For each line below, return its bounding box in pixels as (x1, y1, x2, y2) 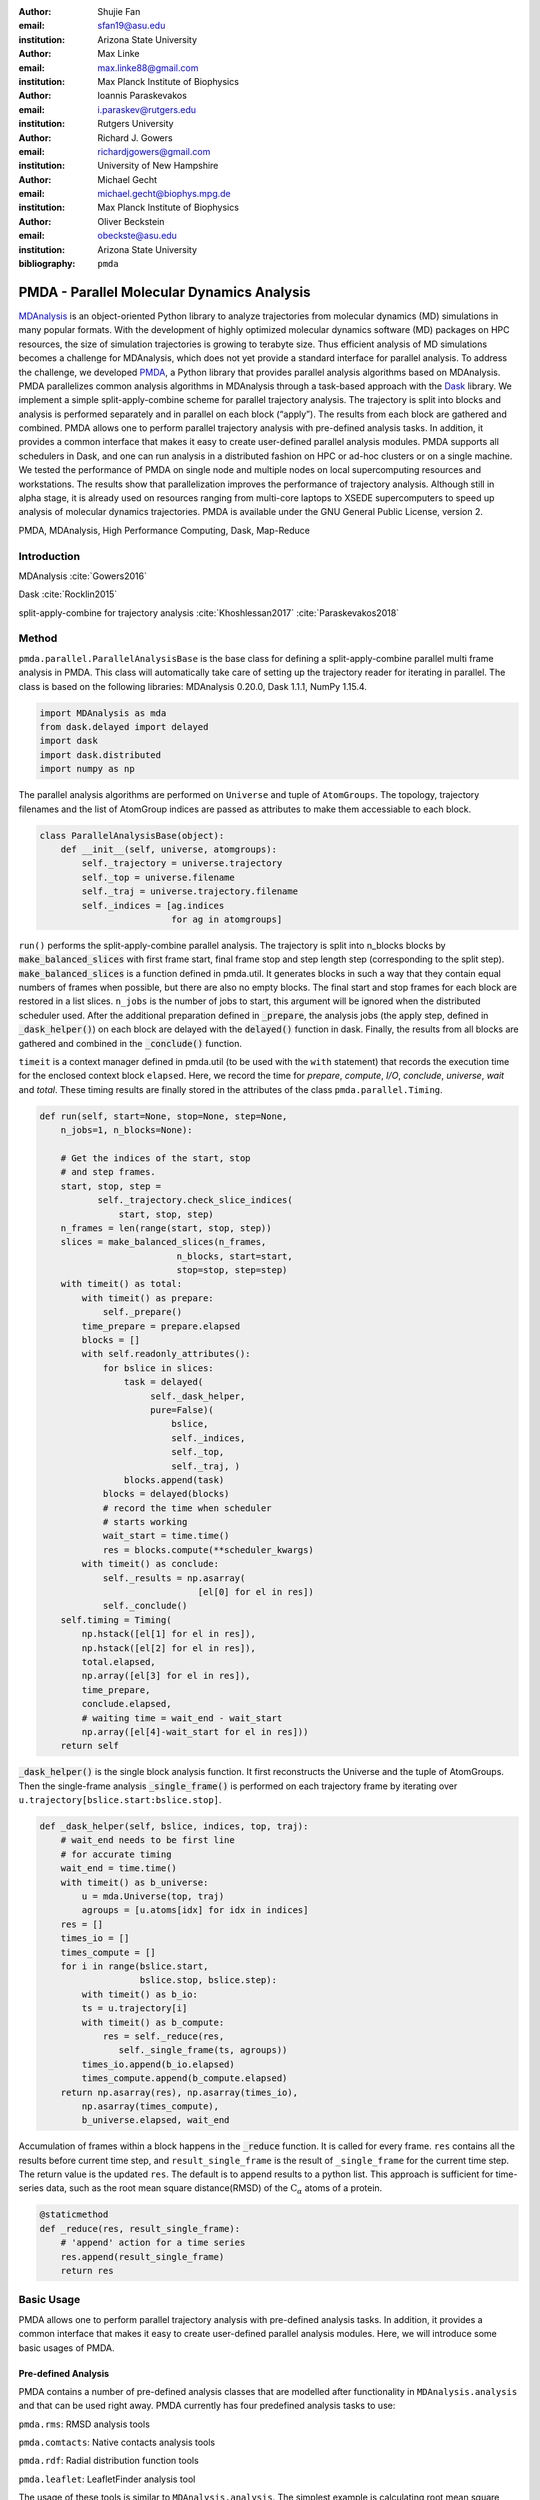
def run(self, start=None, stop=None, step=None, (39, 1110, 288, 1122)
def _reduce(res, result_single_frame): (39, 2223, 240, 2234)
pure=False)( (150, 1404, 214, 1415)
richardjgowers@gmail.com (97, 145, 211, 157)
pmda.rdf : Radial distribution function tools (18, 2455, 199, 2467)
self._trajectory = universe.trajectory (81, 858, 283, 869)
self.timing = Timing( (60, 1614, 172, 1625)
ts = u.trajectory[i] (81, 2003, 188, 2014)
